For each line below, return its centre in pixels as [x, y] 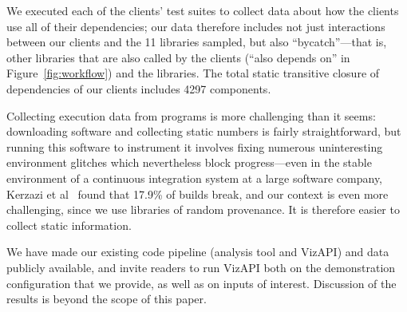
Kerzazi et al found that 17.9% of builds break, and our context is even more [198, 194]
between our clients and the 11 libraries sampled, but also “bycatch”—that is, [197, 42]
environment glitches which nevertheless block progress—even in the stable [189, 162]
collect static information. [69, 225]
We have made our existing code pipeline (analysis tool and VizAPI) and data [198, 252]
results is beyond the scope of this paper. [107, 299]
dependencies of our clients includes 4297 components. [139, 88]
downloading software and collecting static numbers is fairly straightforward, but [204, 131]
